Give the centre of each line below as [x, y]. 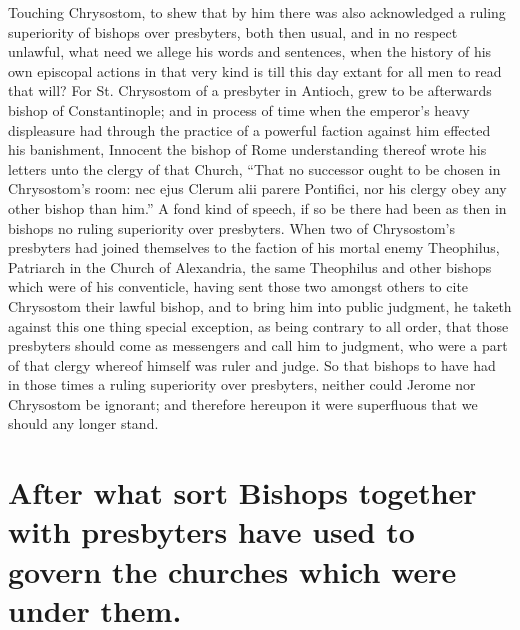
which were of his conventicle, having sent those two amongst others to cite [238, 286]
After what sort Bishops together [242, 492]
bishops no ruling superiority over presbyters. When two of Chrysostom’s [231, 227]
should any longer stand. [83, 423]
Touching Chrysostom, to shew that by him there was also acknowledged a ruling [257, 12]
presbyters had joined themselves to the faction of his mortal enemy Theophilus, [254, 247]
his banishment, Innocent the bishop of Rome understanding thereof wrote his [247, 149]
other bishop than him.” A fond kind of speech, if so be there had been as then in [257, 207]
